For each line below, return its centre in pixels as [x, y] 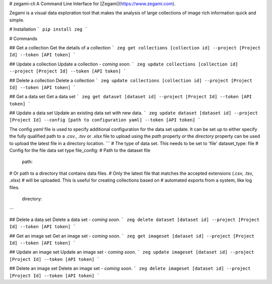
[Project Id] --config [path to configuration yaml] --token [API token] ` [105, 120]
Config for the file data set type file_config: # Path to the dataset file [80, 151]
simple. [17, 20]
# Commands [23, 38]
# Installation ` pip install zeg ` [49, 29]
